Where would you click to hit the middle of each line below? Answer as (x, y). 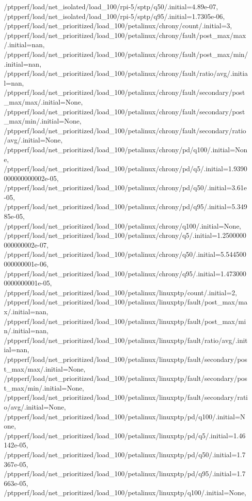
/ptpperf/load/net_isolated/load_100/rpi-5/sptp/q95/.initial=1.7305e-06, (114, 16)
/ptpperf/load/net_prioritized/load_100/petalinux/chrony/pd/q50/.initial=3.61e (126, 188)
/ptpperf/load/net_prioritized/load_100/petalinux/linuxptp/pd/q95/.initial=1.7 (125, 474)
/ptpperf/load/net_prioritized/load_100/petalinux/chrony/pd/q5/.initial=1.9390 (126, 169)
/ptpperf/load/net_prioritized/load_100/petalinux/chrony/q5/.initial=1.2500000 (125, 235)
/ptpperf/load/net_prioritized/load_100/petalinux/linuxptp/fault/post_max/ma (126, 302)
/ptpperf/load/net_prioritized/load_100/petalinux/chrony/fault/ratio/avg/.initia (126, 73)
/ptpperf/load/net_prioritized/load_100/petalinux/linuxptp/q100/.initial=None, (125, 492)
